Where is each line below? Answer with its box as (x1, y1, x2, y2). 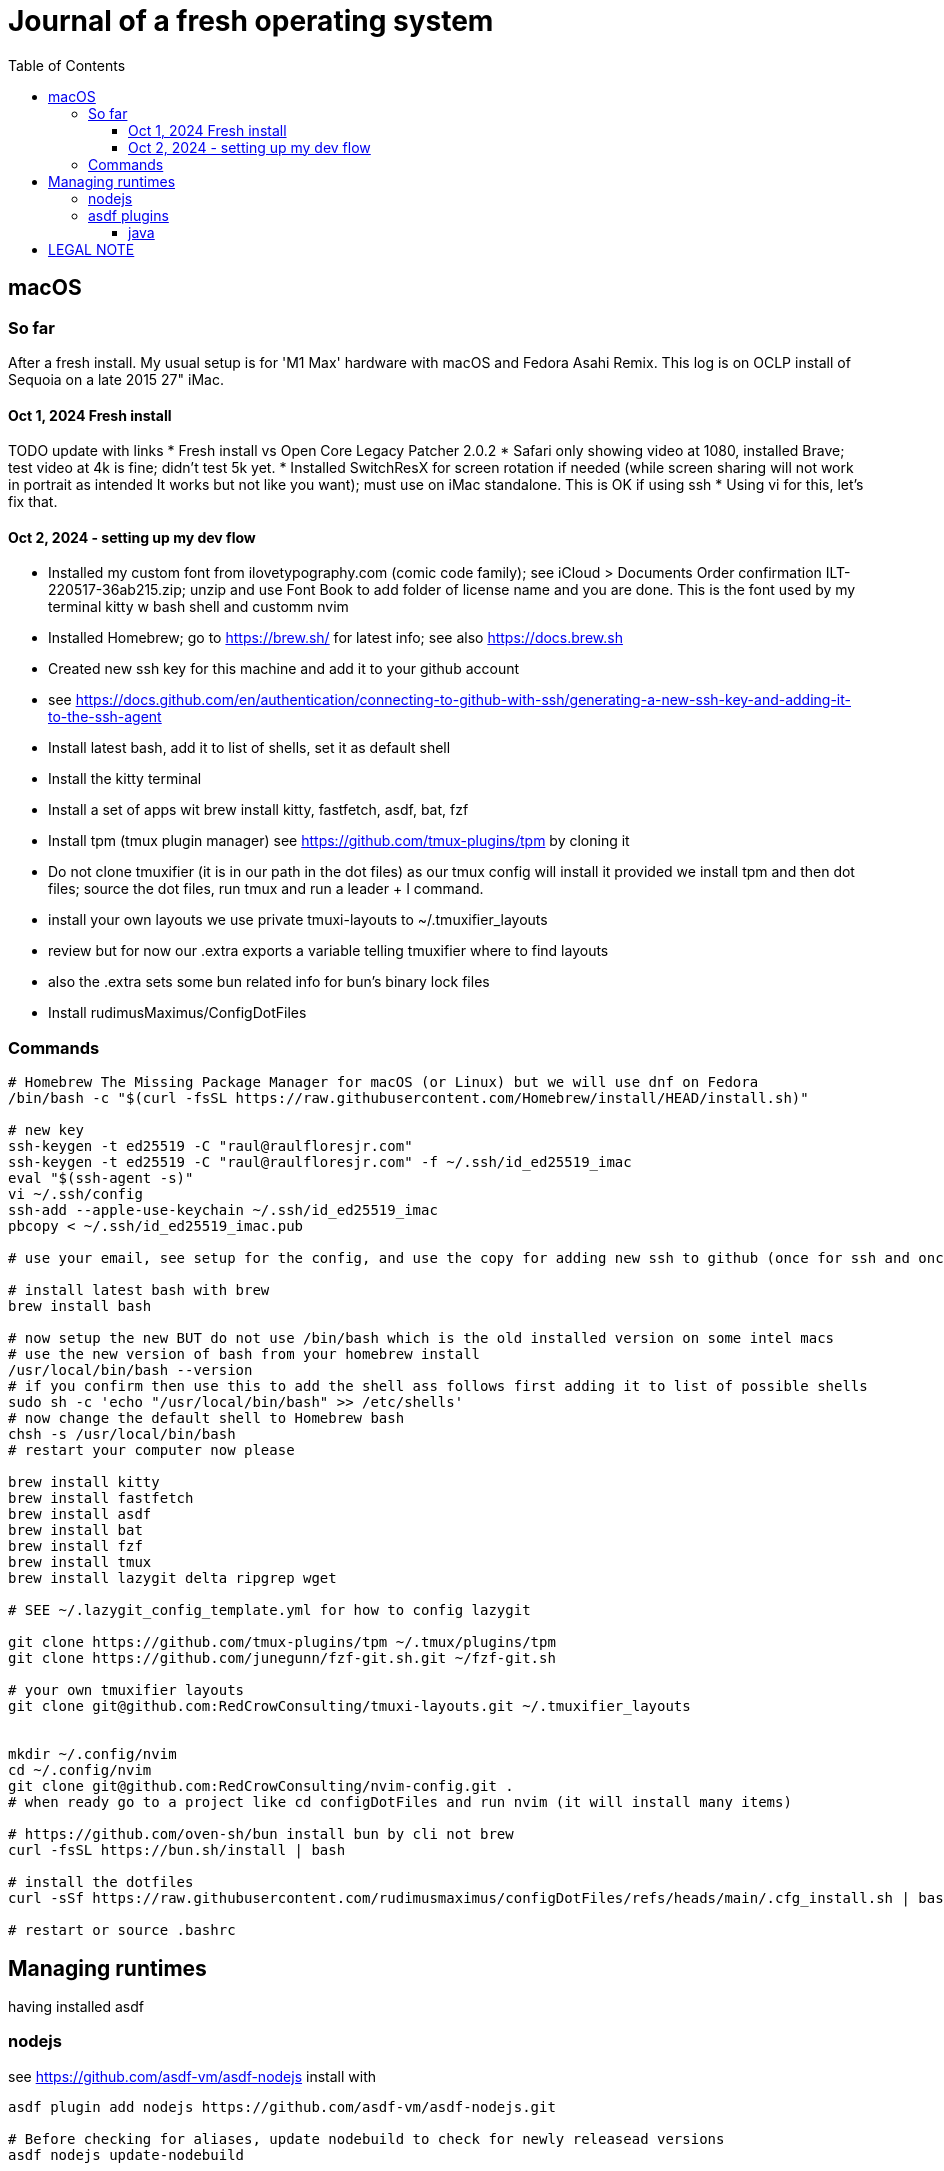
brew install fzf (8, 1538, 143, 1555)
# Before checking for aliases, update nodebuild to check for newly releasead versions (8, 2130, 725, 2147)
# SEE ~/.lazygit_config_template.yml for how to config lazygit (8, 1602, 531, 1619)
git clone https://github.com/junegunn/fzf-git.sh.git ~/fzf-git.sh (8, 1650, 556, 1667)
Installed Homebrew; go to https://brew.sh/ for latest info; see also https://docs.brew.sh (48, 629, 623, 647)
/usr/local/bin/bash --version (8, 1362, 253, 1379)
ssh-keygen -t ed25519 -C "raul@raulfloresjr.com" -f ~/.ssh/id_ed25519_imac (8, 1154, 632, 1171)
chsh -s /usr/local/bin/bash (8, 1426, 236, 1443)
